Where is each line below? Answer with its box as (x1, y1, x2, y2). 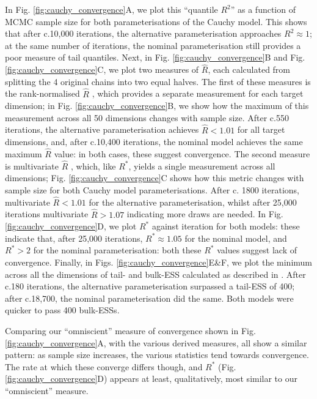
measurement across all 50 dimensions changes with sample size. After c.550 (5, 111, 289, 124)
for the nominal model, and (184, 231, 287, 244)
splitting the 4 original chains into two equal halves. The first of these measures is (5, 75, 311, 88)
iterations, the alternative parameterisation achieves (5, 123, 199, 136)
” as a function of (230, 3, 296, 15)
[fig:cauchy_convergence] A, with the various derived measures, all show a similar (5, 336, 307, 349)
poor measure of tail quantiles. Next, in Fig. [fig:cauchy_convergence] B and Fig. (5, 51, 305, 64)
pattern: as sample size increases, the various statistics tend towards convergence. (5, 348, 309, 361)
